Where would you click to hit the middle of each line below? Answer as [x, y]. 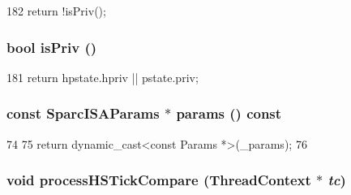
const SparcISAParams [83, 113]
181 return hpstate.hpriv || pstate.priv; [103, 77]
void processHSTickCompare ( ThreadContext [159, 180]
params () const [229, 113]
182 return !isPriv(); [56, 11]
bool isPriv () [52, 47]
